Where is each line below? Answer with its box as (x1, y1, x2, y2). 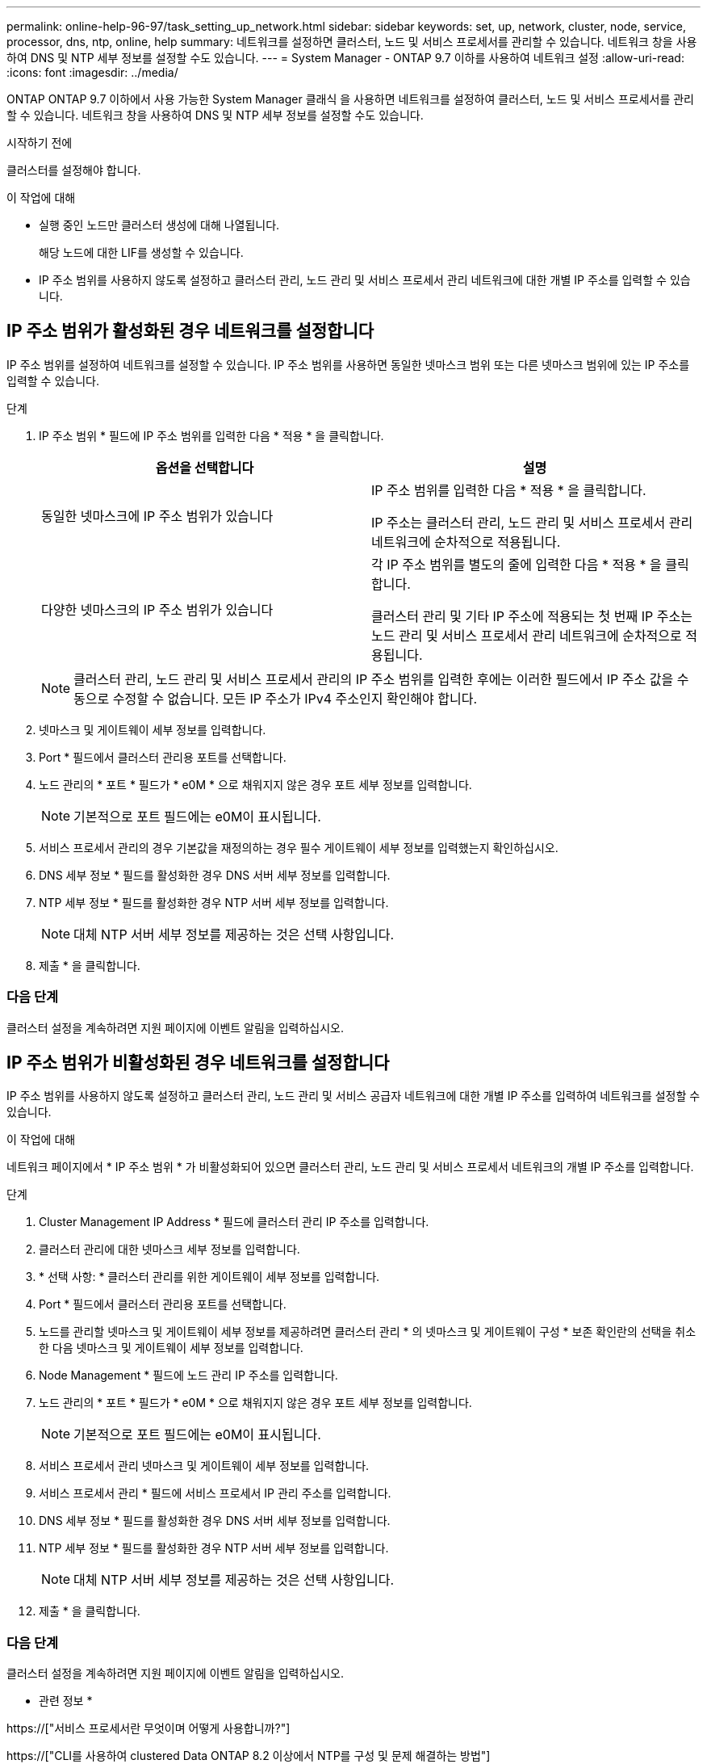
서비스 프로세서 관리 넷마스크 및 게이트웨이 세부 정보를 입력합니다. (39, 1459, 370, 1473)
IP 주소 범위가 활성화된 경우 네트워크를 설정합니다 (6, 321, 374, 342)
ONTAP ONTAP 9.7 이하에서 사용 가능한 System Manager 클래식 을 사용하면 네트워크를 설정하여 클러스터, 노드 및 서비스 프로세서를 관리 (6, 92, 695, 106)
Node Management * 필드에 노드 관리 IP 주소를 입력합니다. (39, 1368, 338, 1383)
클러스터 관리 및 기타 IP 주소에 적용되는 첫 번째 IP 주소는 (371, 607, 692, 624)
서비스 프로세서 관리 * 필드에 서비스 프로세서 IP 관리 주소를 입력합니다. (39, 1486, 391, 1501)
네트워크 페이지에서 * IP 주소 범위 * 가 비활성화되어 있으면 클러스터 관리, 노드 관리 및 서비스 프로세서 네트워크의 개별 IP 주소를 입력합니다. (6, 1160, 694, 1174)
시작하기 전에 (6, 136, 73, 149)
